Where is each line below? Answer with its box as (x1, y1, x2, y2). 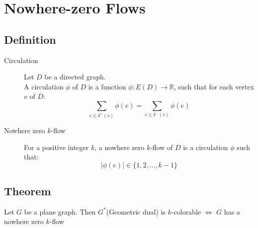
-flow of (150, 142, 173, 152)
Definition (4, 31, 56, 47)
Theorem (4, 183, 51, 199)
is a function (88, 81, 126, 91)
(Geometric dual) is (106, 206, 166, 217)
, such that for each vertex (173, 81, 255, 91)
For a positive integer (24, 142, 89, 152)
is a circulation (183, 142, 228, 152)
